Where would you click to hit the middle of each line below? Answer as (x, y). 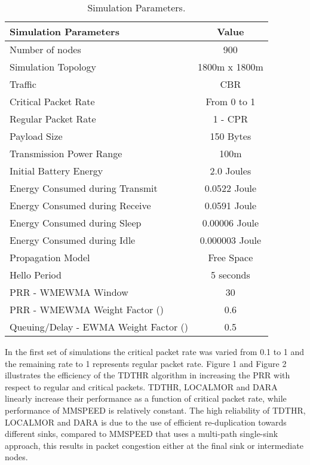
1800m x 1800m (230, 67)
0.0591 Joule (231, 205)
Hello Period (36, 275)
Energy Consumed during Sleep (76, 223)
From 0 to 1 (231, 101)
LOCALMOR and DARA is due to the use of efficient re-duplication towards (146, 422)
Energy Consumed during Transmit (84, 188)
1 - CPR (230, 119)
